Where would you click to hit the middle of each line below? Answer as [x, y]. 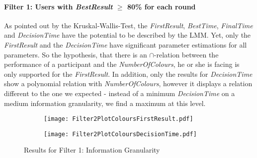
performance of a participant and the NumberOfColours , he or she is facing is [122, 64]
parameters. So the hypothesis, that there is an [76, 54]
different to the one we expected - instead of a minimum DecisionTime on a [120, 93]
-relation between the [186, 54]
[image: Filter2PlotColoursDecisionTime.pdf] [120, 134]
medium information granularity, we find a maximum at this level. [105, 103]
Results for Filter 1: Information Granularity [92, 150]
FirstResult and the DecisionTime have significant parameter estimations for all [126, 44]
